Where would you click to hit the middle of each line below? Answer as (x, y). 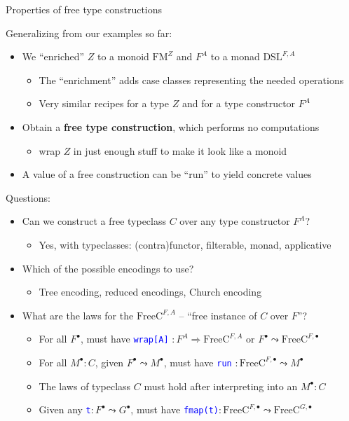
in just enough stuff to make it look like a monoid (180, 150)
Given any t (65, 409)
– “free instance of (218, 315)
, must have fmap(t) (174, 409)
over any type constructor (235, 221)
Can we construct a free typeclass (94, 221)
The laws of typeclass (85, 386)
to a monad (235, 56)
